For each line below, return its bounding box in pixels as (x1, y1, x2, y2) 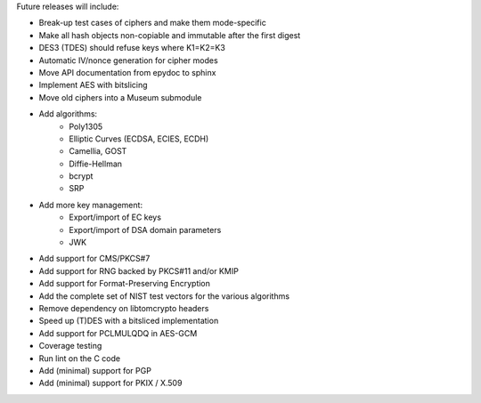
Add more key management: (38, 199, 143, 210)
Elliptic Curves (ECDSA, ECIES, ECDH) (69, 133, 209, 144)
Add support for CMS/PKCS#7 (38, 254, 151, 264)
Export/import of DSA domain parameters (69, 224, 222, 235)
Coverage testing (38, 341, 102, 351)
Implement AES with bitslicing (38, 80, 148, 91)
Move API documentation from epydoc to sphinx (38, 67, 216, 77)
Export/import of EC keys (69, 212, 162, 222)
